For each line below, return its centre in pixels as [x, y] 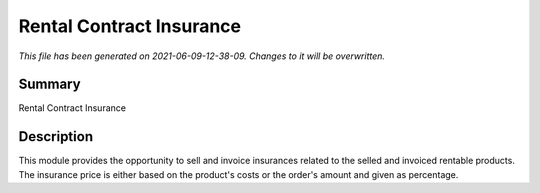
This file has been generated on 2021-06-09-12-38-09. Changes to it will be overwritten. [201, 56]
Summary [49, 84]
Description [56, 136]
